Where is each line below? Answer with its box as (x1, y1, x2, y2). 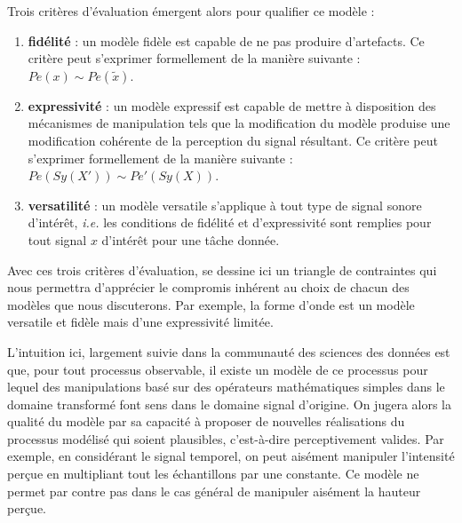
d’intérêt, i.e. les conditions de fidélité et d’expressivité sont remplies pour (28, 213, 432, 232)
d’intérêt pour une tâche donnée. (101, 230, 280, 249)
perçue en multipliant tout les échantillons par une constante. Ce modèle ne (7, 464, 419, 483)
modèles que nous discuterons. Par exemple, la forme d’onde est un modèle (7, 295, 415, 313)
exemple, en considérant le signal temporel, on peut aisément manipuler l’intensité (7, 447, 455, 465)
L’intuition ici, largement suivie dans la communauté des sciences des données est (7, 342, 450, 361)
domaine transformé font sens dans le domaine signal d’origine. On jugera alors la (7, 394, 452, 413)
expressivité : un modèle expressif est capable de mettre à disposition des (28, 96, 436, 115)
